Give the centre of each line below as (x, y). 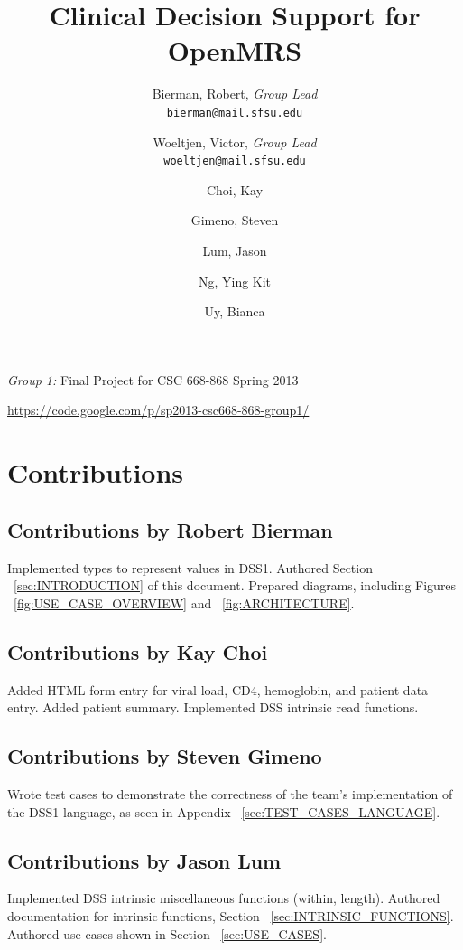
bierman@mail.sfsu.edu (235, 113)
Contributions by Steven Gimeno (165, 756)
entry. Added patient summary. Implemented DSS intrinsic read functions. (213, 707)
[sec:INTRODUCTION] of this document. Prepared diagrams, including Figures (235, 585)
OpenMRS (235, 50)
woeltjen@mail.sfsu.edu (235, 161)
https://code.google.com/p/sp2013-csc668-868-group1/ (158, 410)
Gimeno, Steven (235, 220)
